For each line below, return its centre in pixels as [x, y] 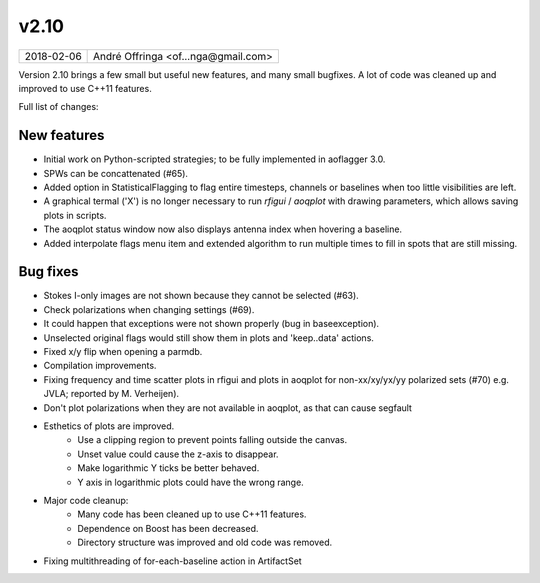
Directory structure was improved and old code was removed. [205, 542]
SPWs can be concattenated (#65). [116, 173]
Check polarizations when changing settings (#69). [149, 309]
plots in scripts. [75, 215]
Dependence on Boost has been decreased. [168, 528]
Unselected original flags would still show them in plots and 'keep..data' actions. [209, 337]
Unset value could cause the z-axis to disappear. [178, 454]
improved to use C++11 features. [85, 88]
